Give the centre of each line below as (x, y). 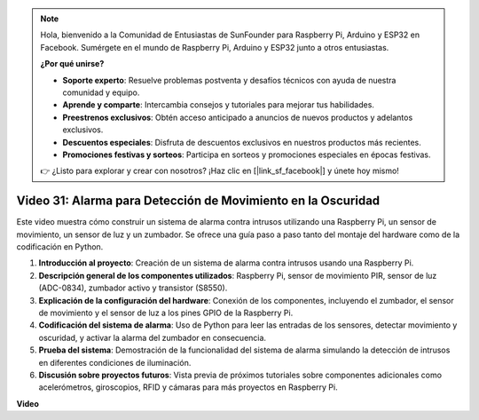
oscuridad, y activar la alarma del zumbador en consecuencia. (152, 337)
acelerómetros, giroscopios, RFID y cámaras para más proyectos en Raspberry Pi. (188, 387)
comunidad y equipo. (101, 92)
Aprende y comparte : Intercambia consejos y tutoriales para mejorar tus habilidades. (218, 105)
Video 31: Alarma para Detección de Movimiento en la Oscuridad (198, 201)
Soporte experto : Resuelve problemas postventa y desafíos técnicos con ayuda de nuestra (229, 80)
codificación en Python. (60, 246)
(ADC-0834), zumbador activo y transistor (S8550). (133, 288)
